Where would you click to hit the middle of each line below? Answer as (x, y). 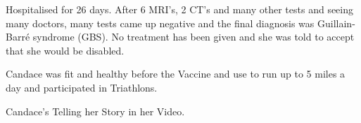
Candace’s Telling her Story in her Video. (95, 111)
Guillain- (336, 23)
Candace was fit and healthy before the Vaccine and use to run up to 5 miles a (176, 74)
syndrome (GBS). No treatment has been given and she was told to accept (194, 37)
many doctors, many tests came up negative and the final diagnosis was (160, 23)
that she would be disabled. (65, 50)
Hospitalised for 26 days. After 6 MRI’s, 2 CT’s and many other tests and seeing (180, 9)
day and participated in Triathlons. (82, 87)
